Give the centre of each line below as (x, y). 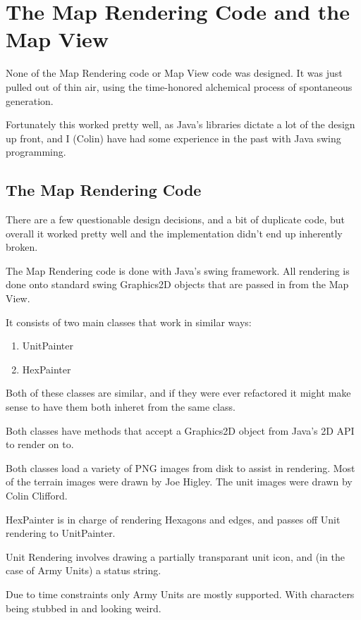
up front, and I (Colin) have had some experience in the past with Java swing (173, 138)
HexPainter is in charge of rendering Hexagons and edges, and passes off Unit (173, 519)
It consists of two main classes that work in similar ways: (129, 322)
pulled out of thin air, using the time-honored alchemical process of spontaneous (179, 86)
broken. (22, 247)
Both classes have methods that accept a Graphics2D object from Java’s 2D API (180, 430)
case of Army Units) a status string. (84, 570)
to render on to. (40, 444)
